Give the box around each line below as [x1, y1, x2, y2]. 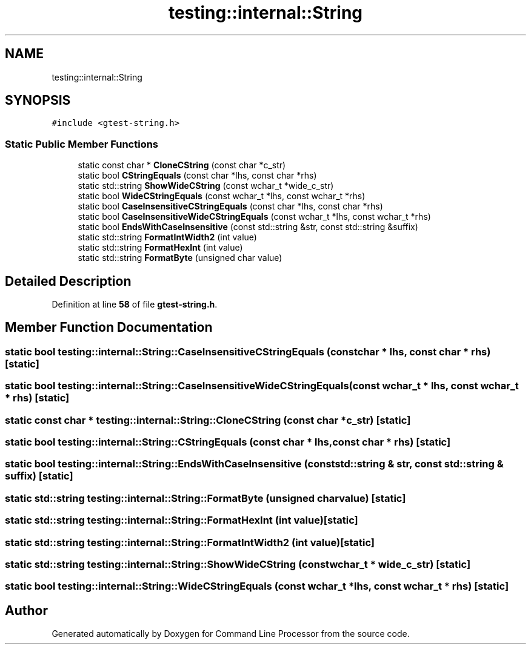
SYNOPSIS [5, 93, 71, 108]
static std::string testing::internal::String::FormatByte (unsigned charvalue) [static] [5, 492, 406, 504]
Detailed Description [5, 273, 132, 289]
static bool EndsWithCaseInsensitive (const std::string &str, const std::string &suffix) [78, 222, 418, 232]
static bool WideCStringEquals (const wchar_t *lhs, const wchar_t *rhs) [78, 191, 366, 202]
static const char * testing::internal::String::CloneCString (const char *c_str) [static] [5, 413, 411, 426]
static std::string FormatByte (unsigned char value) [78, 252, 282, 263]
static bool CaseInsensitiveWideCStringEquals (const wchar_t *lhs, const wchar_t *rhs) [78, 211, 431, 222]
